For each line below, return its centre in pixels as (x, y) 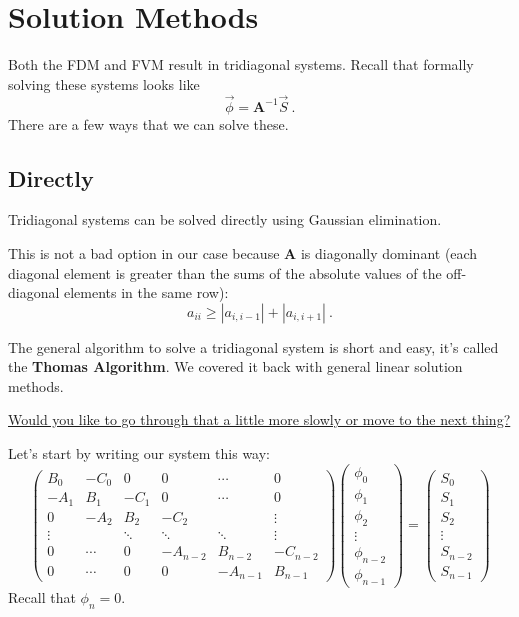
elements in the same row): (146, 292)
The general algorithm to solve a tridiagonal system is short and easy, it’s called (253, 346)
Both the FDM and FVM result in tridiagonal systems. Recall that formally (241, 64)
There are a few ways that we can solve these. (148, 123)
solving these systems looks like (104, 83)
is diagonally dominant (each (389, 252)
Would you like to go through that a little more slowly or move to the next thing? (259, 419)
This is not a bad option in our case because (144, 252)
